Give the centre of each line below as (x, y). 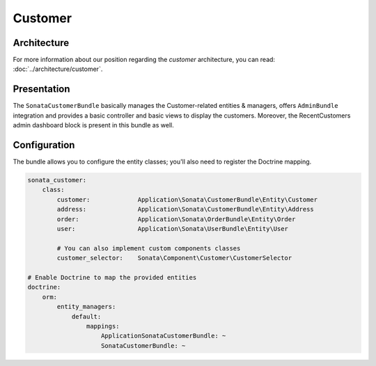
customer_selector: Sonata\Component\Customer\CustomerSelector (174, 258)
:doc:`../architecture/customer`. (58, 69)
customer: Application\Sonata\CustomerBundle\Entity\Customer (187, 199)
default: (86, 316)
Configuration (44, 145)
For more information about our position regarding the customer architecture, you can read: (144, 60)
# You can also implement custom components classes (149, 248)
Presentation (41, 89)
